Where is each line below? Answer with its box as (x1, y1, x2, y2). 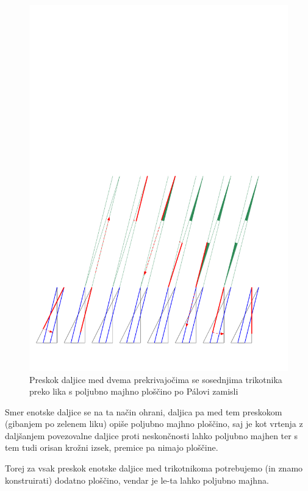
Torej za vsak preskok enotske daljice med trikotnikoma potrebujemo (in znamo (5, 462, 303, 475)
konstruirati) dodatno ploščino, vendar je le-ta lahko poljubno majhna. (5, 473, 269, 486)
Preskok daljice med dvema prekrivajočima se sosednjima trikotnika (29, 373, 282, 385)
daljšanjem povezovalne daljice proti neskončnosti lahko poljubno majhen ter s (5, 429, 298, 442)
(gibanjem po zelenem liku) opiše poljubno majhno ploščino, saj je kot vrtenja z (5, 417, 303, 430)
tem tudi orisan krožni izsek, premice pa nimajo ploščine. (5, 441, 218, 454)
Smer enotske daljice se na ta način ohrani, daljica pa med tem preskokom (5, 405, 282, 418)
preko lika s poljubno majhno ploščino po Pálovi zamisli (29, 385, 238, 398)
